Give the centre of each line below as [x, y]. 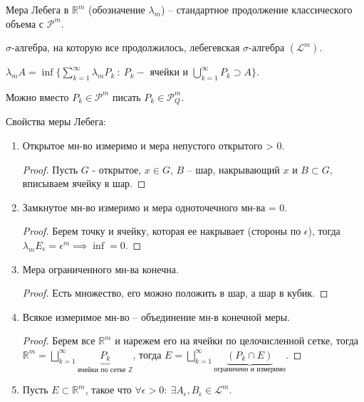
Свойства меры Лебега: [56, 121]
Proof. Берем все [59, 340]
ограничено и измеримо [250, 369]
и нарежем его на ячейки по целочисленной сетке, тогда [237, 340]
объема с [25, 23]
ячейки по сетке [102, 370]
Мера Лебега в [37, 9]
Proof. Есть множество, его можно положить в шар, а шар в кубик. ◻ [175, 293]
